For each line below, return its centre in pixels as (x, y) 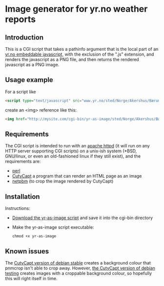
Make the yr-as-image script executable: (53, 227)
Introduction (24, 37)
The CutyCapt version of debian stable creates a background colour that (78, 263)
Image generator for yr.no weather (76, 9)
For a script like (20, 92)
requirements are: (23, 162)
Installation (22, 196)
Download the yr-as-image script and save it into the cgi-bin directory (82, 218)
